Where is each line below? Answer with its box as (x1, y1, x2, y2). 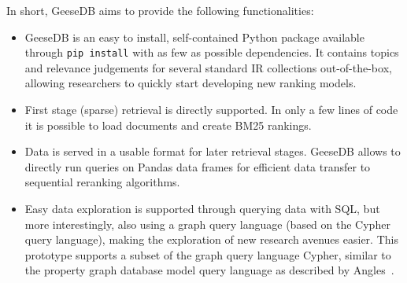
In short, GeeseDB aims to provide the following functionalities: (6, 2, 314, 18)
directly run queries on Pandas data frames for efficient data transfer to (24, 158, 371, 175)
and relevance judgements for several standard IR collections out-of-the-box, (24, 59, 392, 75)
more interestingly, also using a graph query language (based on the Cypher (24, 215, 390, 232)
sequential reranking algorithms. (24, 174, 180, 190)
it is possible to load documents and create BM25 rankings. (24, 116, 312, 133)
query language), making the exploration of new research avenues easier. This (24, 231, 398, 248)
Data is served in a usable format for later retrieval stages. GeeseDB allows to (24, 143, 401, 160)
